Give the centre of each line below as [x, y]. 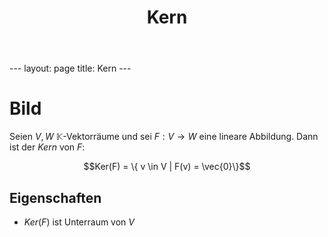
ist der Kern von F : [47, 147]
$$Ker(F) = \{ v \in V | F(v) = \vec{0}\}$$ [167, 167]
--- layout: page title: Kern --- [70, 68]
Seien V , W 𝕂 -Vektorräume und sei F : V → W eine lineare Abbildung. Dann [164, 137]
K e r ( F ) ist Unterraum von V [79, 222]
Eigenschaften [55, 197]
